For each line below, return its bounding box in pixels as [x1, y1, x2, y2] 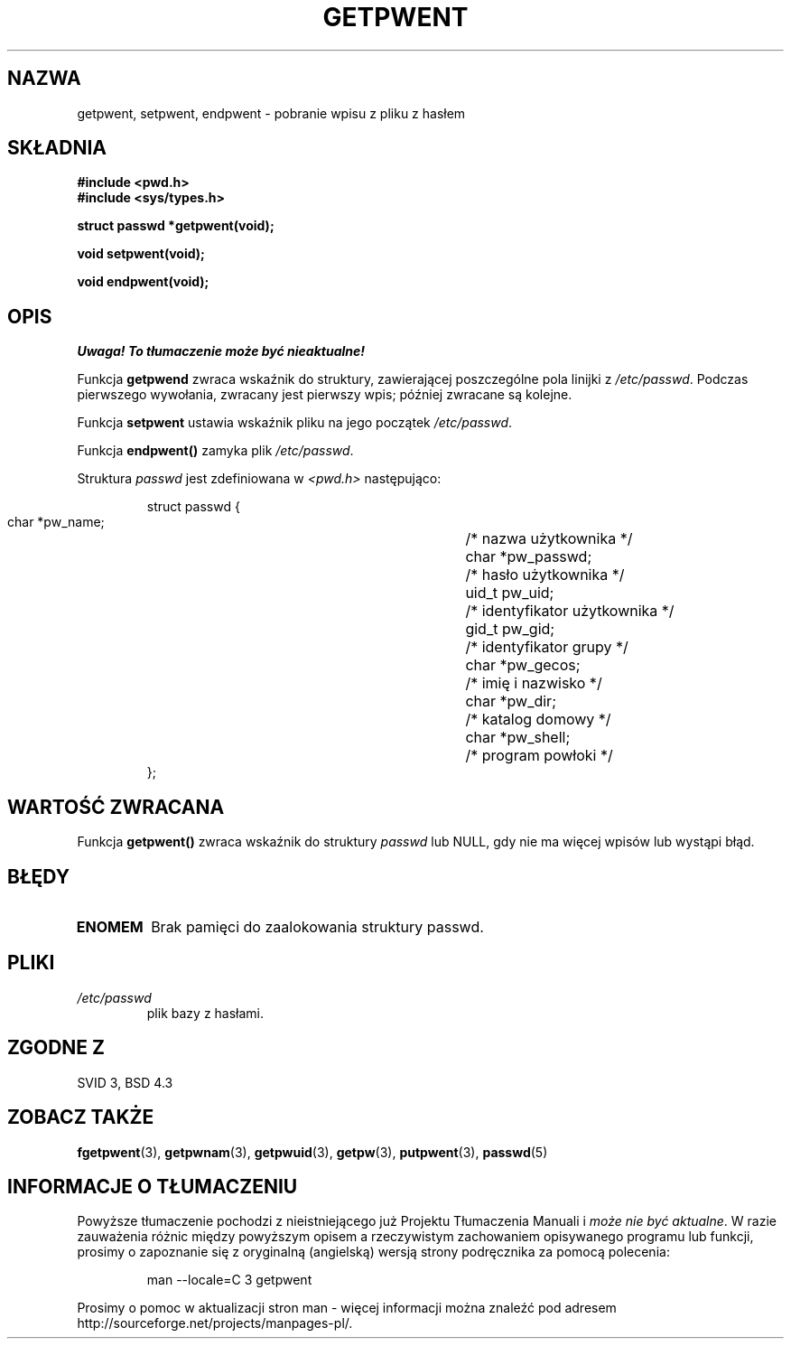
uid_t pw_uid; [465, 584, 554, 603]
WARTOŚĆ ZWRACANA [7, 795, 225, 818]
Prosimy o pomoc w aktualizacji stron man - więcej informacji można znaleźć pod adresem [77, 1300, 617, 1316]
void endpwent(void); [77, 274, 209, 290]
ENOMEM [76, 917, 144, 936]
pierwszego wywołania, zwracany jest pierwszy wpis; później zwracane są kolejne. [77, 387, 572, 403]
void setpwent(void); [77, 246, 205, 262]
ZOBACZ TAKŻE [7, 1106, 154, 1129]
